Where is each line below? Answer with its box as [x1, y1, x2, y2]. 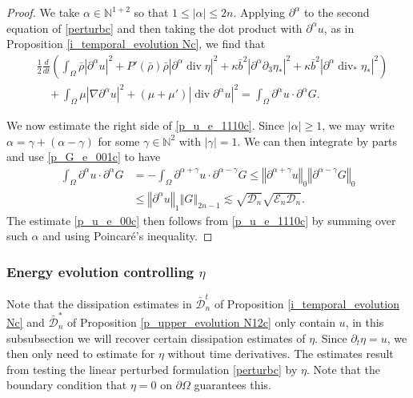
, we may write [322, 117, 395, 134]
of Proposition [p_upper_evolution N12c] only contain [67, 314, 335, 331]
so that [134, 4, 169, 20]
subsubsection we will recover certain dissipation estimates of [6, 329, 306, 346]
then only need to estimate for [6, 345, 155, 362]
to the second [303, 4, 370, 20]
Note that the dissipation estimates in [6, 295, 192, 312]
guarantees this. [194, 376, 271, 393]
